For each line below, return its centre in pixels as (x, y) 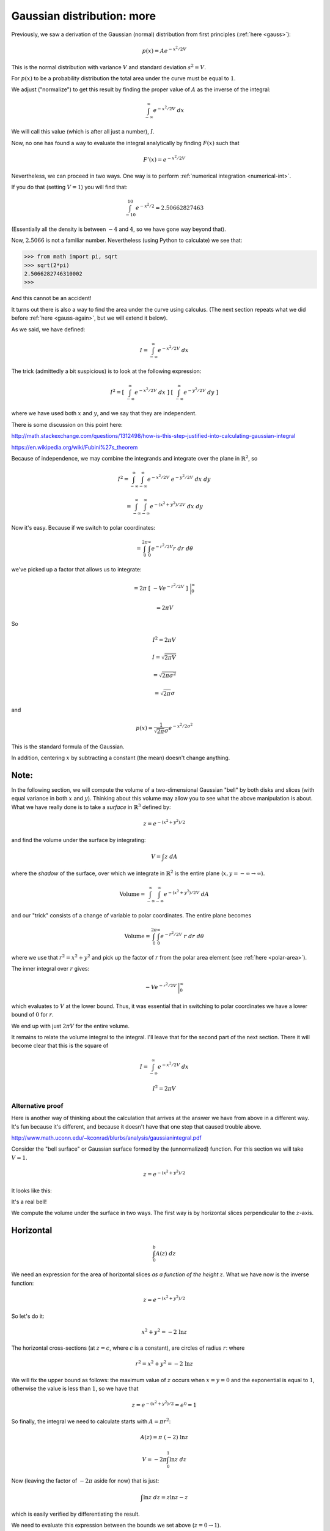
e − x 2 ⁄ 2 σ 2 (181, 727)
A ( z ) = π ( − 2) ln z (164, 1437)
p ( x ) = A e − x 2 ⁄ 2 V (164, 50)
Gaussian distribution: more (83, 16)
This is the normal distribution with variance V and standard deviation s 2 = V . (109, 66)
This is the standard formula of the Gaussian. (68, 747)
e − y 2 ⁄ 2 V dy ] (201, 391)
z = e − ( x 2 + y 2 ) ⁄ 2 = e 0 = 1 (164, 1404)
